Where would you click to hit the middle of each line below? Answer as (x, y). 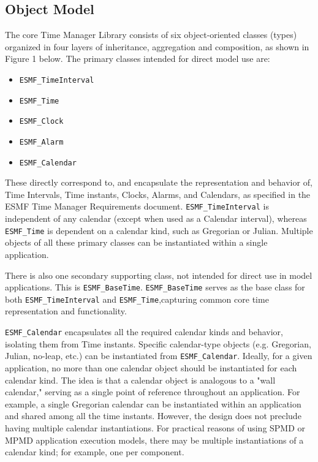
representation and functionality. (66, 311)
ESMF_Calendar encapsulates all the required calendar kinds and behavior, (144, 332)
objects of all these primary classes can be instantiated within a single (136, 242)
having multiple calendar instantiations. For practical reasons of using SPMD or (155, 427)
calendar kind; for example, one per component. (95, 452)
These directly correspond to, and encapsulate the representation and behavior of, (159, 182)
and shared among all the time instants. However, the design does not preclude (153, 416)
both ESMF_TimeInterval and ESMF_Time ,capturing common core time (137, 299)
